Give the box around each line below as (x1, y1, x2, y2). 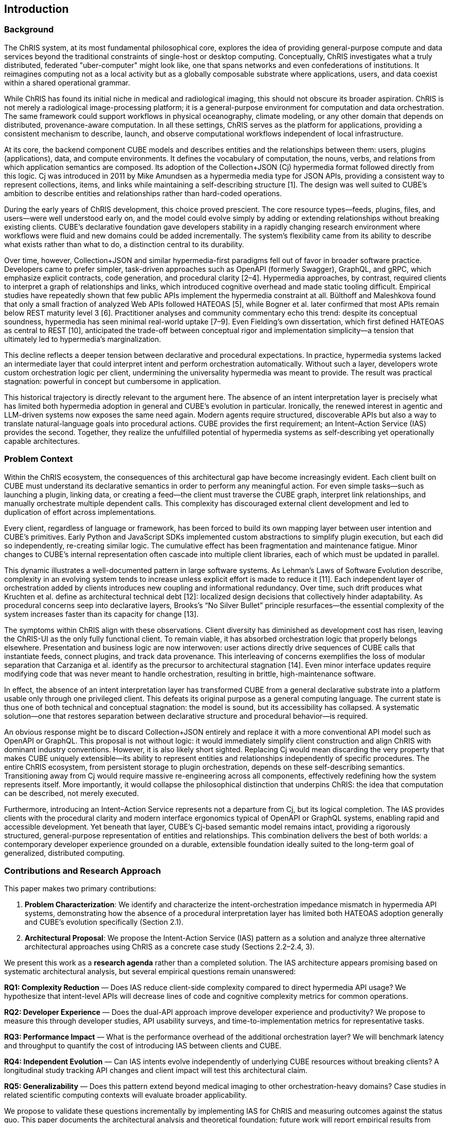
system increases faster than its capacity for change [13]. (4, 609, 199, 618)
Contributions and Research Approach (4, 865, 161, 876)
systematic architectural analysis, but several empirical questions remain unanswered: (4, 967, 296, 976)
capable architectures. (4, 436, 80, 445)
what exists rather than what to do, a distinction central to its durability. (4, 239, 244, 249)
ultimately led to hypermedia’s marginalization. (4, 334, 161, 343)
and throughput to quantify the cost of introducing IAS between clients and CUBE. (4, 1041, 282, 1050)
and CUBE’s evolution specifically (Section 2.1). (25, 918, 184, 927)
